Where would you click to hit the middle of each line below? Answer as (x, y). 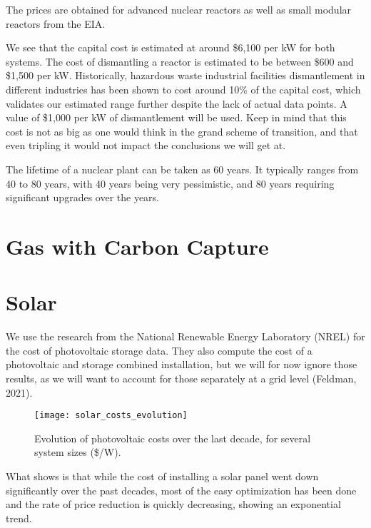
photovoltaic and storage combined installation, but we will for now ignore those (182, 364)
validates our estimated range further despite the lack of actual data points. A (177, 103)
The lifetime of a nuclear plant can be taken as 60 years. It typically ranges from (182, 169)
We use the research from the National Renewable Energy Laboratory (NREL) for (185, 336)
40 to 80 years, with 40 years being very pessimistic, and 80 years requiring (170, 183)
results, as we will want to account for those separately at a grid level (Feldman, (181, 378)
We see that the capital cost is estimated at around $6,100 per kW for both (171, 47)
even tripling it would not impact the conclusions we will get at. (146, 145)
